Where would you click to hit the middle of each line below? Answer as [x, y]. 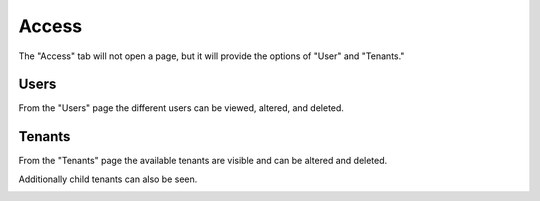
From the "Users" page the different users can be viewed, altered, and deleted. [181, 108]
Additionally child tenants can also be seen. [108, 179]
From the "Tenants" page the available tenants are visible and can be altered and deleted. [203, 161]
